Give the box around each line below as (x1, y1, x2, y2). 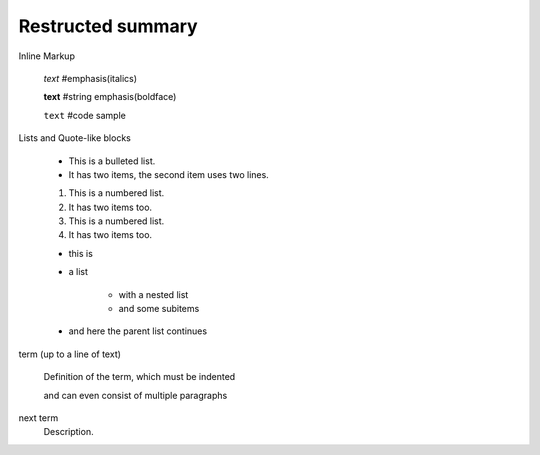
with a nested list (118, 288, 189, 300)
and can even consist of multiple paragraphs (43, 389, 228, 401)
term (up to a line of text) (18, 348, 122, 360)
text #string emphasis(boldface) (43, 91, 177, 103)
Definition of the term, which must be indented (43, 371, 236, 383)
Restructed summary (18, 15, 199, 37)
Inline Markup (18, 50, 75, 62)
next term (18, 411, 59, 424)
